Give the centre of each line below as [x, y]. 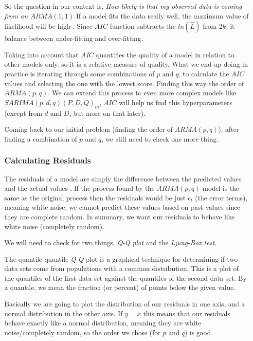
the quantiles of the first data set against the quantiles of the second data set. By [126, 278]
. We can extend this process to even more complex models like [142, 93]
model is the [221, 188]
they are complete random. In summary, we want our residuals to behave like [119, 216]
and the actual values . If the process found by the [80, 188]
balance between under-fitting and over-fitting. [74, 38]
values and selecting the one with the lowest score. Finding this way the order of [124, 83]
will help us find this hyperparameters [175, 102]
